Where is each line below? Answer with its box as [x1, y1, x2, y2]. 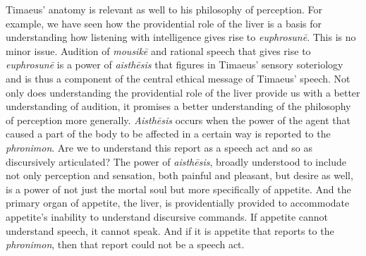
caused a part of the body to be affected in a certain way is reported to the [6, 126, 331, 141]
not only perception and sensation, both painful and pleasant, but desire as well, [6, 168, 353, 183]
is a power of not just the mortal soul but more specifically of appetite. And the [6, 181, 351, 196]
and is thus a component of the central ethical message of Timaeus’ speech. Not [6, 71, 350, 85]
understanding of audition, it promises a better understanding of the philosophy [6, 99, 351, 114]
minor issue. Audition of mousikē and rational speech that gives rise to [6, 43, 311, 58]
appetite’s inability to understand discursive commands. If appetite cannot [6, 209, 329, 224]
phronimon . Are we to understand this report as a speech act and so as [6, 140, 312, 154]
